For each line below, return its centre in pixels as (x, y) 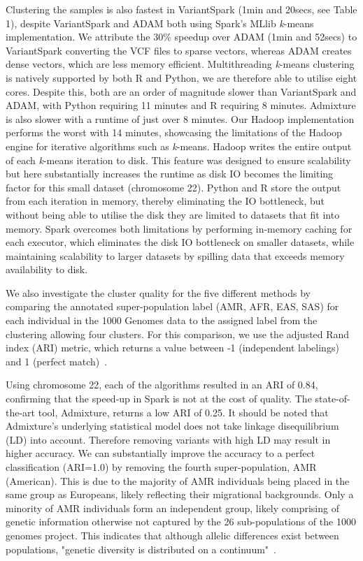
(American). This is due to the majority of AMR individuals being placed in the (178, 480)
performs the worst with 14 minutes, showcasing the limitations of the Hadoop (174, 132)
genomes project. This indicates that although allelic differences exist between (172, 535)
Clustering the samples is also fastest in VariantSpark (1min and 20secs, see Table (181, 9)
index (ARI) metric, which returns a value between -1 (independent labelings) (172, 348)
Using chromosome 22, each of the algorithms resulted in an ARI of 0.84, (162, 385)
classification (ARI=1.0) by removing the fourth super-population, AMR (161, 467)
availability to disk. (47, 269)
